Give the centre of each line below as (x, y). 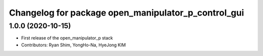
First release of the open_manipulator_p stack (67, 38)
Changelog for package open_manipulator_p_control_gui (127, 13)
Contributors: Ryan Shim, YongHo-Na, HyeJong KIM (74, 45)
